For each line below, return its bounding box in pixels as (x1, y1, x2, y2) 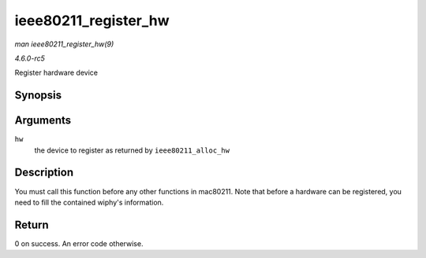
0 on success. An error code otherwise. (14, 238, 144, 248)
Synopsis (14, 89, 62, 102)
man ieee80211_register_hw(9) (14, 39, 114, 49)
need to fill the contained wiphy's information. (14, 197, 164, 207)
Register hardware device (14, 68, 99, 78)
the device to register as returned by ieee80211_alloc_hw (34, 146, 230, 155)
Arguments (14, 114, 72, 127)
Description (14, 166, 74, 179)
